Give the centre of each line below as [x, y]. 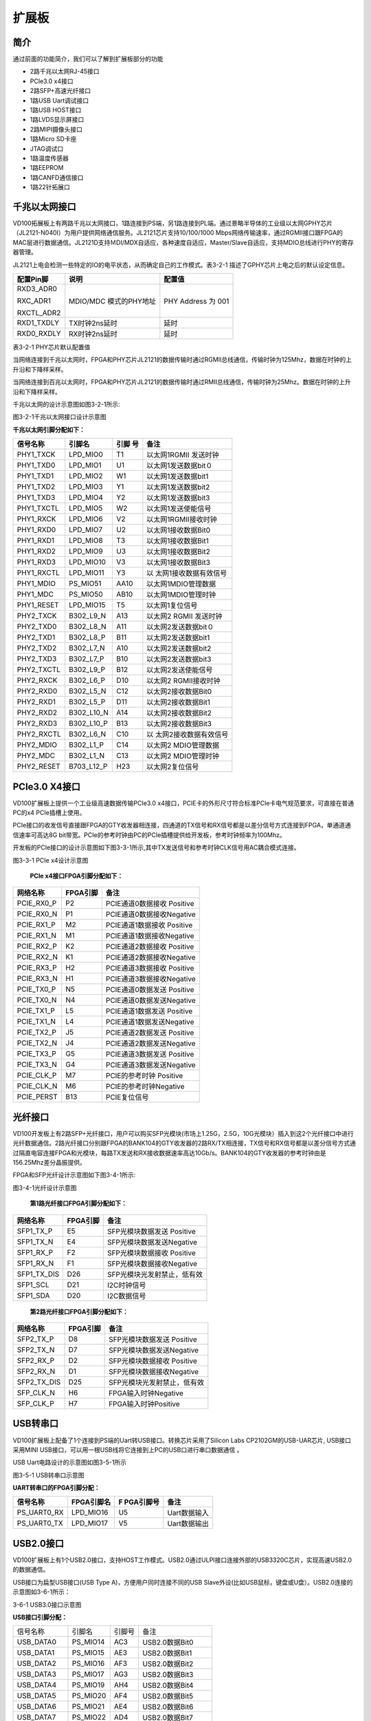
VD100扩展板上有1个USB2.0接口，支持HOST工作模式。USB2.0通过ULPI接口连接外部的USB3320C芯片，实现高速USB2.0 [182, 1560]
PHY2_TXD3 [37, 659]
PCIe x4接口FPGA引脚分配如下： [77, 876]
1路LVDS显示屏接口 [57, 120]
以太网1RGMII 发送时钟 [183, 455]
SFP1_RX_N [35, 1263]
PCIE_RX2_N [37, 957]
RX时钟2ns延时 [93, 334]
